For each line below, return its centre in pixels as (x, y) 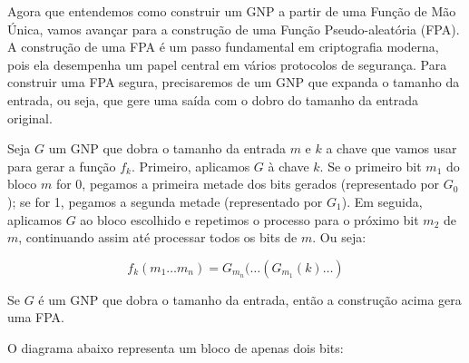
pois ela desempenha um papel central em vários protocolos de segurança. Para (227, 64)
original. (30, 118)
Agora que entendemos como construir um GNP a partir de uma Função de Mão (232, 11)
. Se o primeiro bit (371, 166)
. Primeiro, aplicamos (191, 166)
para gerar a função (62, 166)
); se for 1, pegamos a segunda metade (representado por (165, 201)
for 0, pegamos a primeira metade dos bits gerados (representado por (248, 184)
